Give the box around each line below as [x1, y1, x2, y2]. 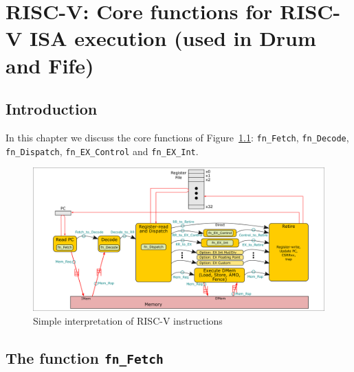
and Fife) [5, 51, 94, 79]
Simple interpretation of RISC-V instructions [33, 313, 223, 327]
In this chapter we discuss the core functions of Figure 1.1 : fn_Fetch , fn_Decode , [5, 130, 349, 144]
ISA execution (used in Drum [30, 24, 316, 52]
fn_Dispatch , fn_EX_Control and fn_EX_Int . [5, 143, 199, 158]
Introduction [5, 98, 98, 119]
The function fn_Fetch [5, 347, 164, 368]
